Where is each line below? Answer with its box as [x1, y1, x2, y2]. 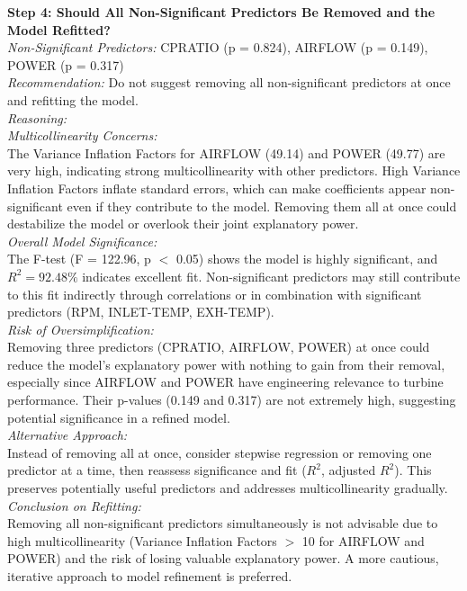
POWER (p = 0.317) [7, 55, 124, 74]
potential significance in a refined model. [7, 407, 230, 426]
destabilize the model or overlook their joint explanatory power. [7, 214, 359, 233]
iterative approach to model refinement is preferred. [7, 567, 292, 585]
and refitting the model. [7, 90, 139, 109]
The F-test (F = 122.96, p [7, 249, 151, 268]
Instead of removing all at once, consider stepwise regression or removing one [7, 443, 432, 461]
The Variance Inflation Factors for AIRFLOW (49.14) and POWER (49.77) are [7, 143, 445, 162]
